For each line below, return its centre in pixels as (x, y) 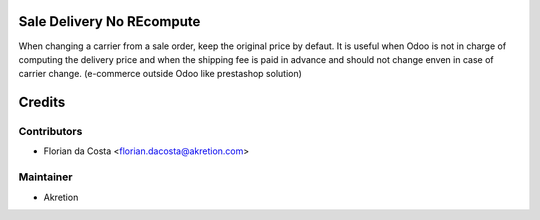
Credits (42, 102)
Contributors (50, 132)
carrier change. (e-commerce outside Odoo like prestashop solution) (160, 74)
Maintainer (45, 177)
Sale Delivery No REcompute (109, 21)
